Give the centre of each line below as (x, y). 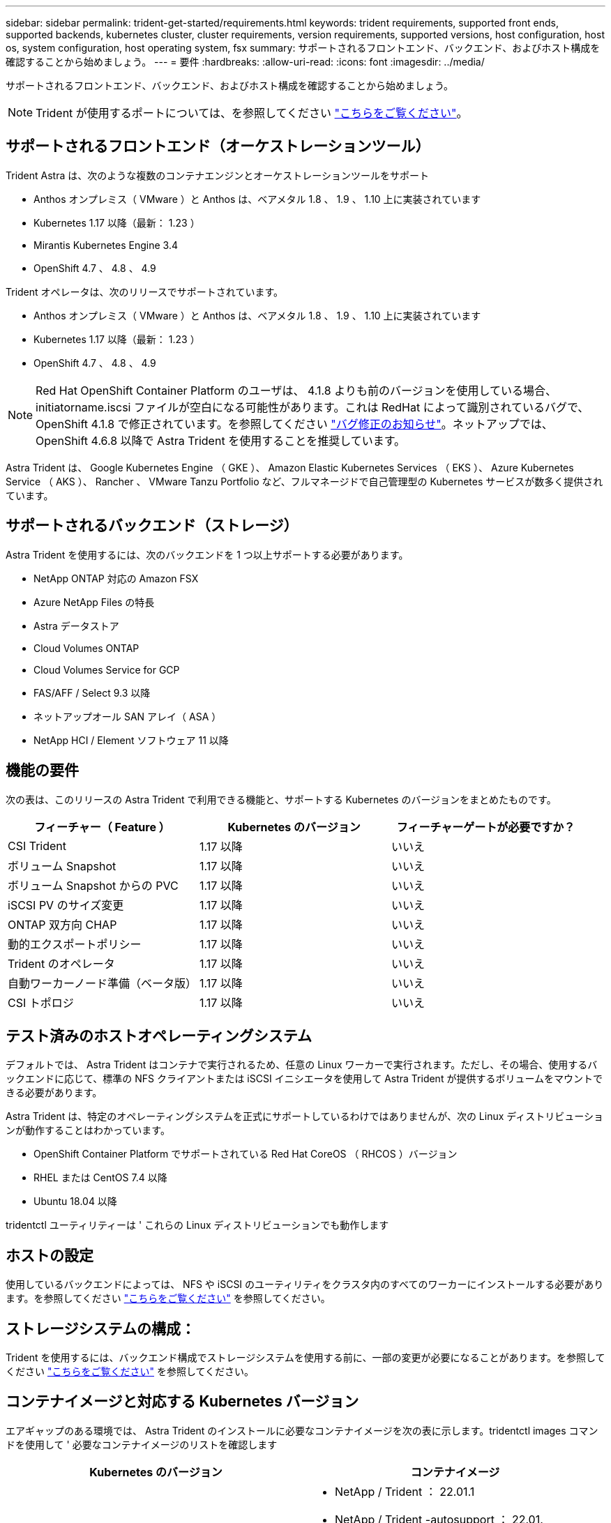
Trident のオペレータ (61, 963)
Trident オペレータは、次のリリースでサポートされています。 (145, 291)
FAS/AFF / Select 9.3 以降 (92, 692)
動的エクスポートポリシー (75, 944)
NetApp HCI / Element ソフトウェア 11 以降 (131, 740)
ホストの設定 (50, 1255)
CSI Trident (37, 846)
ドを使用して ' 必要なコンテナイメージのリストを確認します (142, 1444)
